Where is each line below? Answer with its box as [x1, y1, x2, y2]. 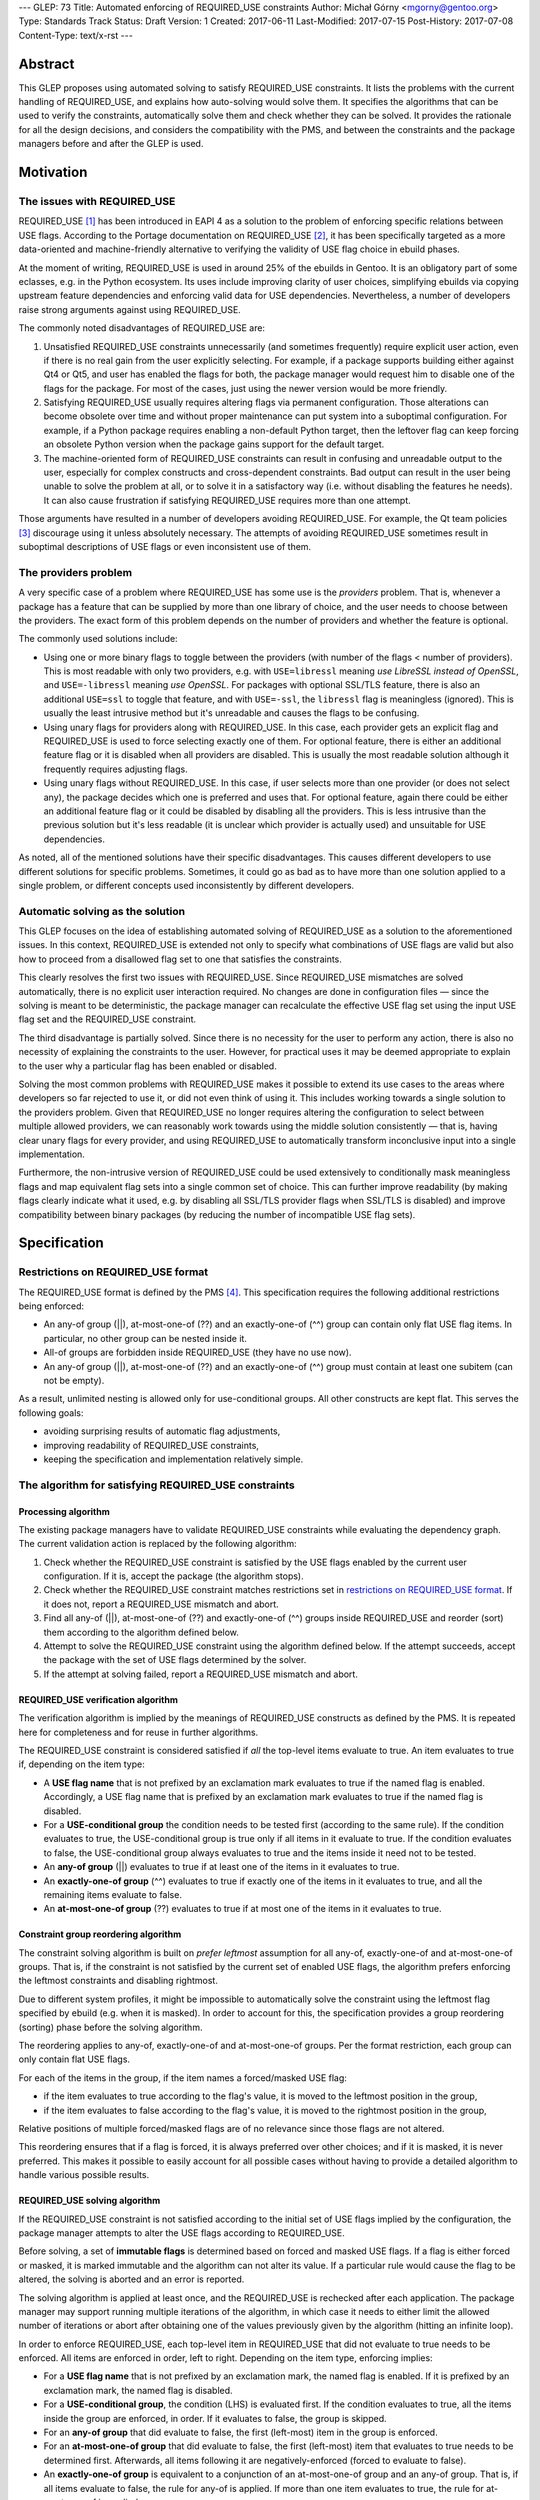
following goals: [18, 1406, 84, 1419]
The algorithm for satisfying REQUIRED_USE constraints [18, 1478, 295, 1492]
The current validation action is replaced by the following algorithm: [18, 1538, 297, 1550]
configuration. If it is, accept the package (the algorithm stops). [43, 1570, 304, 1582]
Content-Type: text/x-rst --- [18, 29, 134, 41]
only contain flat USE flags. [18, 2053, 130, 2065]
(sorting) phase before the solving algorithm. [18, 2021, 203, 2033]
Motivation [18, 164, 88, 181]
